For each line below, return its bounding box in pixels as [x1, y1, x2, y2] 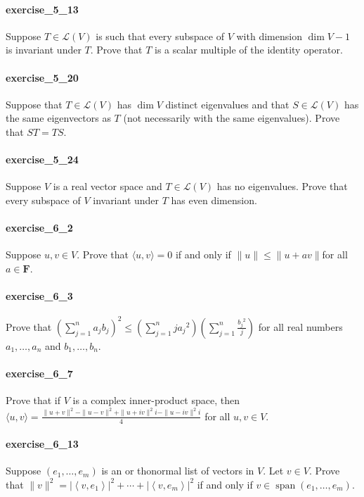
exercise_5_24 [6, 152, 79, 167]
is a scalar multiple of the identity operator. [155, 42, 343, 57]
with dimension [236, 28, 302, 43]
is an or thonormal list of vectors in [101, 463, 254, 478]
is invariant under [6, 42, 82, 57]
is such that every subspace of [96, 28, 225, 43]
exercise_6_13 [6, 436, 79, 451]
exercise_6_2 [6, 220, 73, 235]
